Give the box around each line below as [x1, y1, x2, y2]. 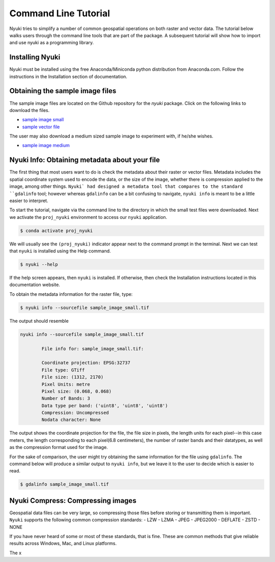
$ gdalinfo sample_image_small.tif [20, 482, 109, 487]
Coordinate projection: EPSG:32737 [41, 360, 131, 366]
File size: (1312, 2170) [41, 374, 104, 380]
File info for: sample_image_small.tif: [41, 346, 144, 351]
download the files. [9, 107, 50, 113]
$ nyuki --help [20, 262, 58, 267]
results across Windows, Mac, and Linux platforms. [9, 540, 117, 547]
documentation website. [9, 282, 61, 288]
